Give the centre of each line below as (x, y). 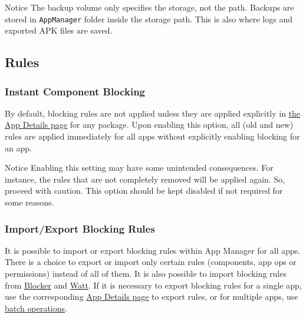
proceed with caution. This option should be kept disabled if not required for (144, 191)
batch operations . (36, 308)
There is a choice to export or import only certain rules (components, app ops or (151, 262)
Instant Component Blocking (75, 91)
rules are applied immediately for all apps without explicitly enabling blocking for (152, 136)
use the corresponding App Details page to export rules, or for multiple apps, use (152, 297)
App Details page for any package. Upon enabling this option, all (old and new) (149, 125)
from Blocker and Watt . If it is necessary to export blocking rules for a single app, (153, 285)
